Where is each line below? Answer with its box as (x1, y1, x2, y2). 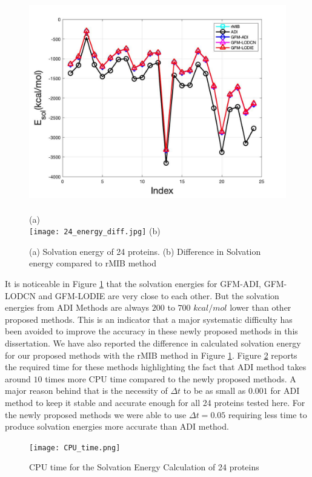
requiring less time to (228, 408, 307, 421)
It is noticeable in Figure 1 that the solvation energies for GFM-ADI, (5, 277, 261, 290)
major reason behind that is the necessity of (5, 384, 168, 397)
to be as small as (183, 384, 246, 397)
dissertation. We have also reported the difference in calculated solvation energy (5, 337, 301, 349)
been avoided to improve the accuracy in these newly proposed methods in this (5, 325, 298, 337)
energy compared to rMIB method (29, 257, 156, 269)
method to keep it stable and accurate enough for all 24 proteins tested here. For (5, 396, 305, 408)
